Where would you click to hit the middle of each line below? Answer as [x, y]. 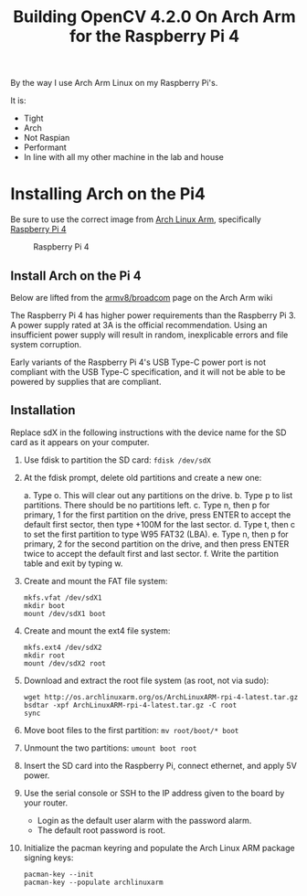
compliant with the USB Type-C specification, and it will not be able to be [148, 371]
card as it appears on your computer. [80, 442]
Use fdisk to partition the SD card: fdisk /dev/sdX [117, 460]
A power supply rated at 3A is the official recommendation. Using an [139, 325]
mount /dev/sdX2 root [64, 663]
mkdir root [44, 656]
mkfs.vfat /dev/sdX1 [63, 597]
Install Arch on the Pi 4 [76, 276]
